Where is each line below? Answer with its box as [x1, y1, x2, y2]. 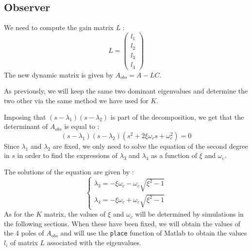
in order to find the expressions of [17, 150, 118, 160]
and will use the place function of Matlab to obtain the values [60, 228, 247, 238]
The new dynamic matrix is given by [4, 69, 113, 79]
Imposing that [4, 111, 46, 122]
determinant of [4, 121, 48, 131]
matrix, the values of [44, 209, 106, 219]
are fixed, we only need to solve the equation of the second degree [52, 141, 248, 151]
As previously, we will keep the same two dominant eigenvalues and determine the [4, 86, 248, 96]
